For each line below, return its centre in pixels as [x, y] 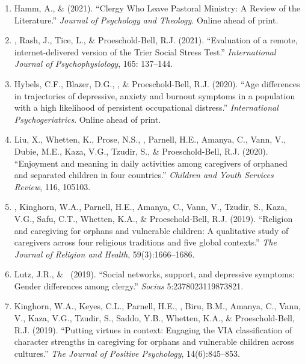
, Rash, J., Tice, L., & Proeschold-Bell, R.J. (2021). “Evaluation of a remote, [156, 40]
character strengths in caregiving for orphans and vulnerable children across [154, 341]
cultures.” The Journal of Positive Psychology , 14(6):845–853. [127, 353]
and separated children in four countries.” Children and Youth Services [144, 175]
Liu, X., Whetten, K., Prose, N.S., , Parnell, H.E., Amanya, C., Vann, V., [150, 139]
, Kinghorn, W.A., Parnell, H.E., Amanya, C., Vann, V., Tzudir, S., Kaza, [151, 207]
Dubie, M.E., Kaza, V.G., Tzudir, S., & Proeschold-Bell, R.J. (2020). [141, 151]
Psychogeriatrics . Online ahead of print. [88, 119]
